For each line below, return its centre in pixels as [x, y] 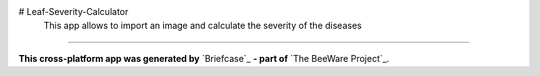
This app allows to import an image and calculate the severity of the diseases [202, 26]
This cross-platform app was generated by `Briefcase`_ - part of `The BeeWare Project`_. [204, 58]
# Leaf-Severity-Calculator [73, 11]
